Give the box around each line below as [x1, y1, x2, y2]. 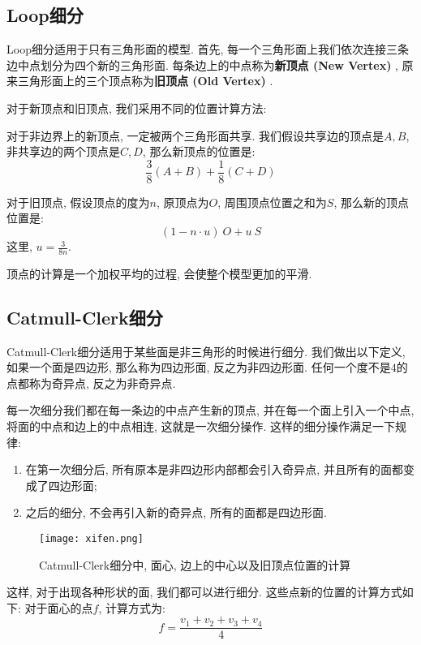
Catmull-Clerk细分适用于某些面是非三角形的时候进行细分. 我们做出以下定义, [6, 342, 406, 359]
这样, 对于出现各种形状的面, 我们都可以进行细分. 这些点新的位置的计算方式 [6, 583, 402, 600]
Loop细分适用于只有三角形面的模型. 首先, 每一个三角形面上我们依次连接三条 [6, 41, 410, 58]
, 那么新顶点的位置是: [142, 143, 256, 160]
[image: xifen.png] [39, 532, 144, 544]
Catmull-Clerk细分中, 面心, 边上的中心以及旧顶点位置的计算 [39, 556, 351, 573]
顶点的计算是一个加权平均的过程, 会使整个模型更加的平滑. [6, 264, 312, 282]
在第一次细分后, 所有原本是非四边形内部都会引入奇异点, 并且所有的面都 [25, 461, 403, 478]
